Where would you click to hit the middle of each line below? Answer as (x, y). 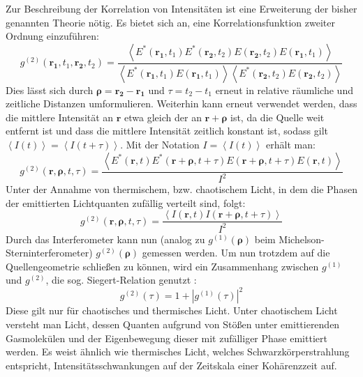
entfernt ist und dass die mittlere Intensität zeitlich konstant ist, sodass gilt (167, 131)
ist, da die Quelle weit (277, 117)
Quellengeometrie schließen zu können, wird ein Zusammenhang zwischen (162, 266)
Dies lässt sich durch (50, 90)
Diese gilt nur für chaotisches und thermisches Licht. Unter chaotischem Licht (172, 310)
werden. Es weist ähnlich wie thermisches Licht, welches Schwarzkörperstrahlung (178, 352)
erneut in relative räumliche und (284, 90)
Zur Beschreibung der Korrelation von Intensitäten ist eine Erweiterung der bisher (181, 8)
